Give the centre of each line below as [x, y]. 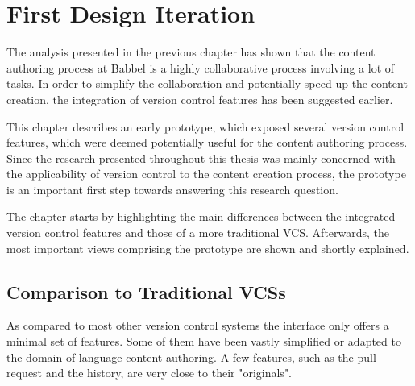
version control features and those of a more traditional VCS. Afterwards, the [198, 232]
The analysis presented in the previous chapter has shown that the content [191, 52]
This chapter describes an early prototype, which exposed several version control [205, 126]
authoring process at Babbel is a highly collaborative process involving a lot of [201, 67]
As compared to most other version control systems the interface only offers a [198, 325]
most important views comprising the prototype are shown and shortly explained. [208, 248]
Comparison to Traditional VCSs [146, 291]
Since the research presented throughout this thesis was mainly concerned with [201, 158]
